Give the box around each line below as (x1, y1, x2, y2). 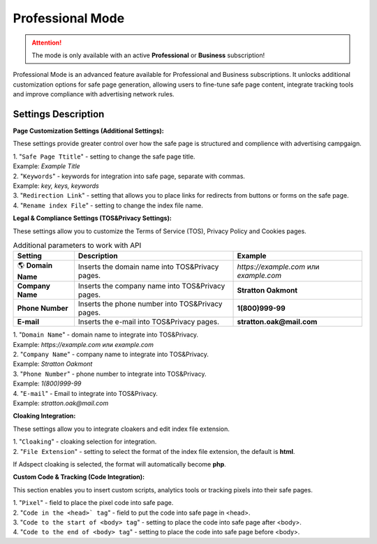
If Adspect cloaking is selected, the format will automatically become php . (13, 460, 226, 468)
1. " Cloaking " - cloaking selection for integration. (13, 437, 157, 446)
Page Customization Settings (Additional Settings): (13, 126, 164, 135)
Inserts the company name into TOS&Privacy (77, 281, 226, 291)
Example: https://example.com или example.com (13, 340, 154, 348)
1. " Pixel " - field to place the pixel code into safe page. (13, 499, 174, 507)
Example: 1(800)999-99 (13, 379, 82, 388)
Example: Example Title (13, 162, 80, 170)
